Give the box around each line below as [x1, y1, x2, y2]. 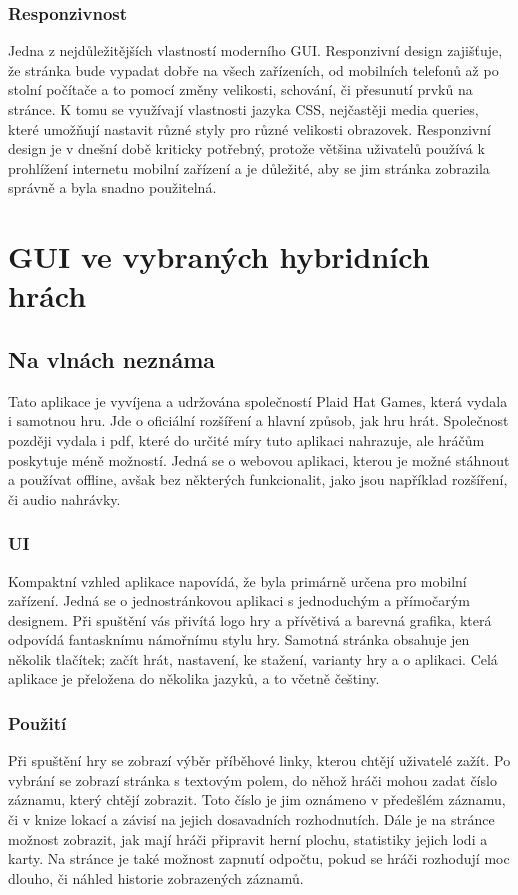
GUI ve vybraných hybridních [8, 236, 430, 277]
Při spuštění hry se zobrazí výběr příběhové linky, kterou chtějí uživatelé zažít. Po [8, 750, 511, 771]
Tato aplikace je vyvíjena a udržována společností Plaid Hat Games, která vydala [8, 390, 508, 411]
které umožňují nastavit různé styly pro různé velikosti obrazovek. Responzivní [8, 118, 491, 139]
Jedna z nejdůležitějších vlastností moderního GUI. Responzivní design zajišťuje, [8, 40, 503, 61]
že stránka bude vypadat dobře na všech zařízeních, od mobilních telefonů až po [8, 59, 499, 80]
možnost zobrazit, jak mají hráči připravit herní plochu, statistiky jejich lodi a [8, 828, 488, 849]
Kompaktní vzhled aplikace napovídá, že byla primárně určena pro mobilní [8, 570, 467, 591]
